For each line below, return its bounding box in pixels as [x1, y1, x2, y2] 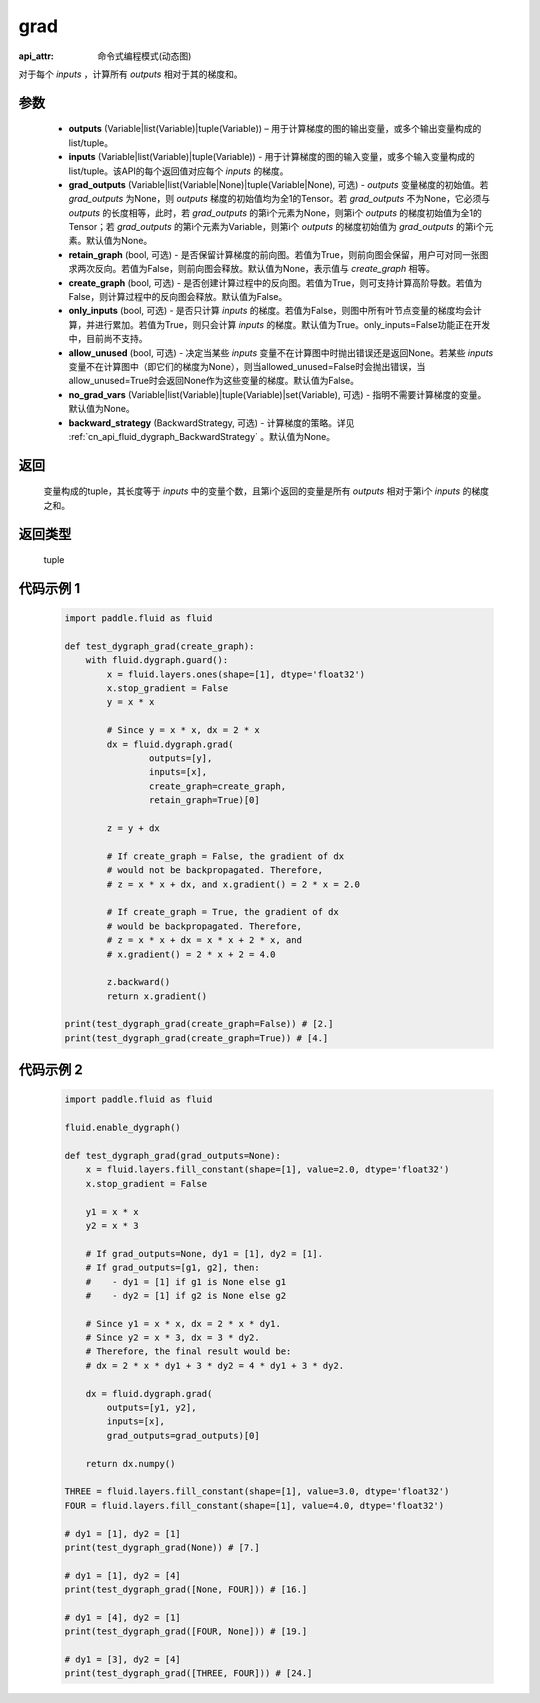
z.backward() [106, 976, 171, 988]
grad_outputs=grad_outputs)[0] [106, 1430, 260, 1441]
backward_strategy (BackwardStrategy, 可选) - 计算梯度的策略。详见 [68, 416, 355, 429]
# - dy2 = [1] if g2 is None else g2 [85, 1290, 287, 1301]
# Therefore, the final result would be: [85, 1346, 292, 1357]
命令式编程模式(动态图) [97, 50, 192, 62]
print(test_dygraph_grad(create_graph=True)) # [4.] [64, 1032, 329, 1044]
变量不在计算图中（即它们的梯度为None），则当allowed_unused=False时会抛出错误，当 [68, 360, 426, 372]
